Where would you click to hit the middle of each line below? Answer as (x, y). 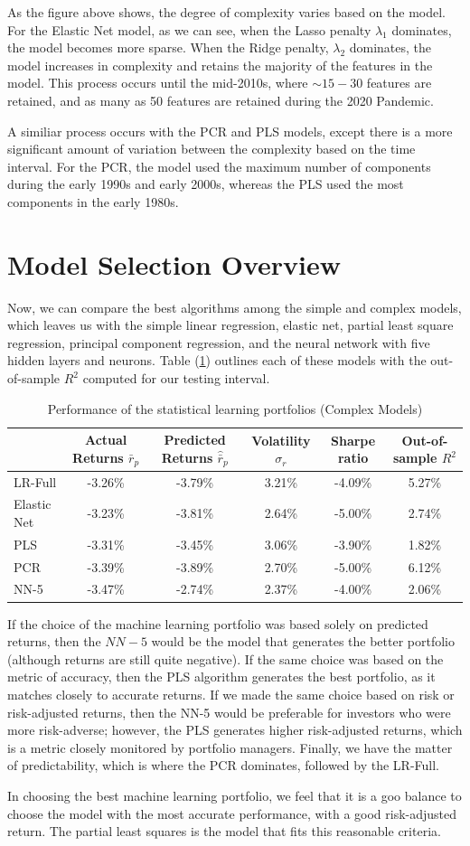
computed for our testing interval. (176, 378)
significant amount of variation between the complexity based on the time (211, 149)
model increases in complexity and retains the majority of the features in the (220, 65)
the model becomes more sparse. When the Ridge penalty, (168, 47)
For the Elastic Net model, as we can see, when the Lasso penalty (189, 29)
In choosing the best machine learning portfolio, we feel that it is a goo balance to (235, 795)
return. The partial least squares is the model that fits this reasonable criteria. (224, 831)
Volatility (281, 440)
